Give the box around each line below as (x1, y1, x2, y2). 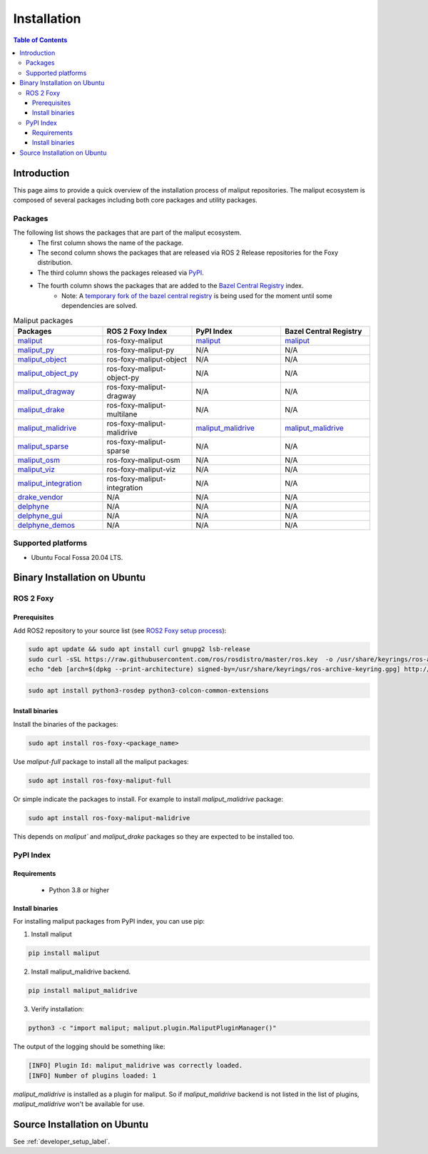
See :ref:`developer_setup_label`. (13, 1138, 111, 1146)
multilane (106, 409, 138, 419)
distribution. (37, 258, 73, 267)
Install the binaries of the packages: (13, 720, 118, 728)
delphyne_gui (17, 511, 63, 521)
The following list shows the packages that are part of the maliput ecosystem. (13, 228, 242, 237)
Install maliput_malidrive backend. (31, 967, 131, 976)
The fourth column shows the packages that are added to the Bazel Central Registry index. (37, 282, 304, 290)
